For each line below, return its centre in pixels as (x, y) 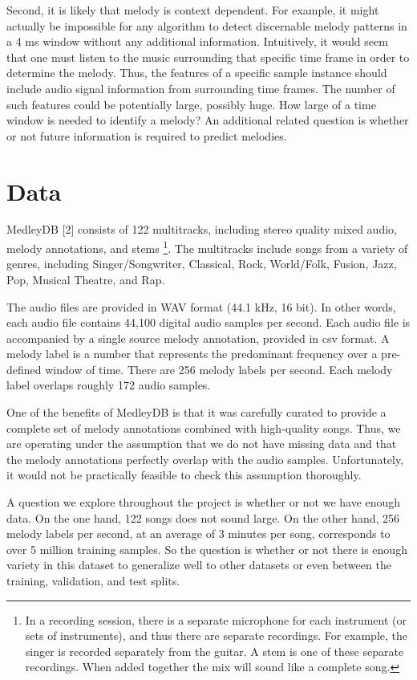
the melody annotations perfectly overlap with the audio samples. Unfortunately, (205, 459)
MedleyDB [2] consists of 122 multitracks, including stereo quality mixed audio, (202, 229)
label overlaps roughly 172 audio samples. (109, 385)
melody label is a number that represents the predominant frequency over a (192, 354)
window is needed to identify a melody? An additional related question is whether (208, 120)
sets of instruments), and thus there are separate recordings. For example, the (217, 635)
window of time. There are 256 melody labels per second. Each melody (219, 369)
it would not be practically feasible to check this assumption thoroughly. (184, 475)
